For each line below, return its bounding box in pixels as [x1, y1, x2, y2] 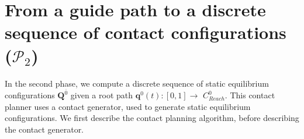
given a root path [70, 89, 133, 101]
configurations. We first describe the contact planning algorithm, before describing [5, 112, 299, 124]
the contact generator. [5, 123, 84, 135]
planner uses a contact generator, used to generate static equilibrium [5, 100, 251, 112]
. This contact [224, 89, 275, 101]
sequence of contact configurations [5, 20, 286, 44]
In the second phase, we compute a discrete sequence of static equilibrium [5, 77, 269, 89]
